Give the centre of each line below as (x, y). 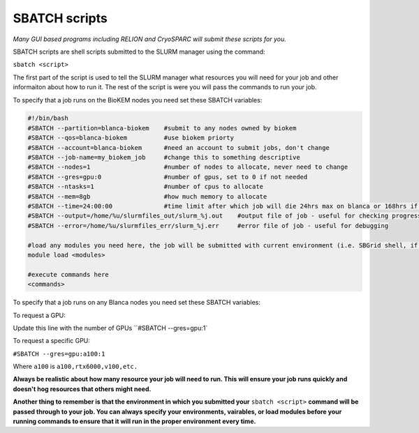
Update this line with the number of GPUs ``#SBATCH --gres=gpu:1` (110, 328)
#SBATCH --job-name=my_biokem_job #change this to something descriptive (164, 158)
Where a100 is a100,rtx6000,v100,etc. (75, 367)
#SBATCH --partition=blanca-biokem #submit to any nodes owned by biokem (162, 128)
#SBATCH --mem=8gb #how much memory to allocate (147, 196)
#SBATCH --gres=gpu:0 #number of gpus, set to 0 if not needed (168, 177)
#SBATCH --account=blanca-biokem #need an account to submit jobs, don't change (178, 147)
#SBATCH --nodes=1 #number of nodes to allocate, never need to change (188, 167)
